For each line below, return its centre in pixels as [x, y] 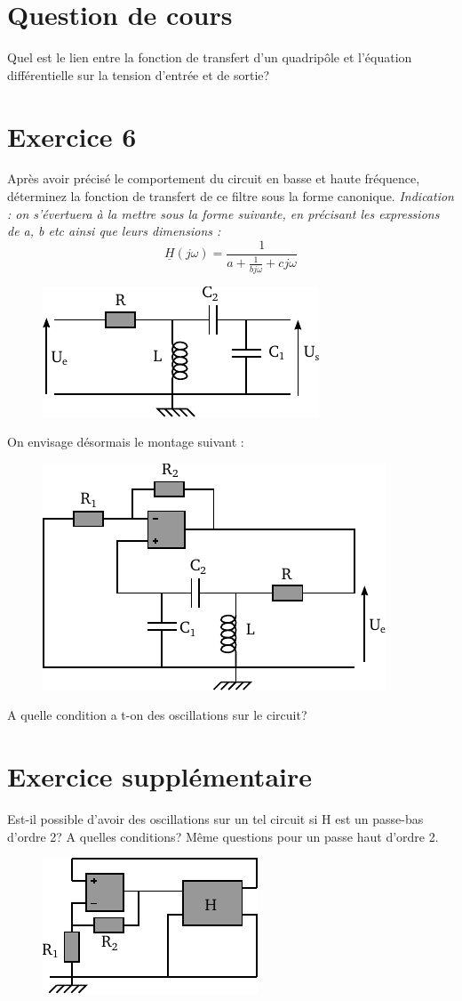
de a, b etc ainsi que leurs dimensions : [114, 231]
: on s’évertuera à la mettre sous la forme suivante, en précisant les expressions [223, 213]
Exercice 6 [72, 136]
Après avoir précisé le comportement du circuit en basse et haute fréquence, [214, 178]
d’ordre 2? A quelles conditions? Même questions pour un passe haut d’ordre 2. [223, 836]
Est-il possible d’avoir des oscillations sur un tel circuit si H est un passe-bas [215, 819]
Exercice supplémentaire [160, 776]
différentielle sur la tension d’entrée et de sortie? [139, 74]
